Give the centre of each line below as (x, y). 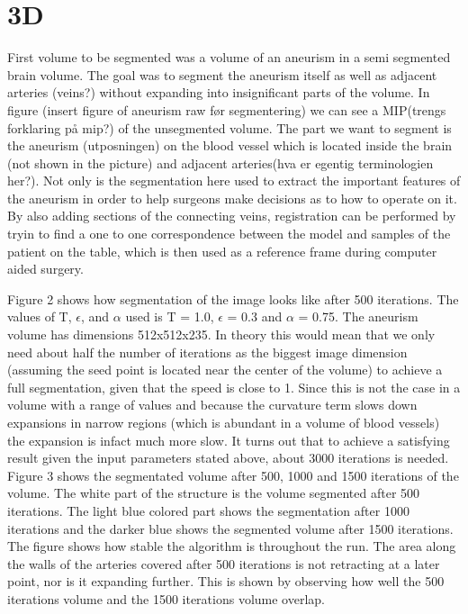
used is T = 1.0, (170, 316)
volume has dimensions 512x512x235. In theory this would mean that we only (221, 334)
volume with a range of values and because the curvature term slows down (212, 405)
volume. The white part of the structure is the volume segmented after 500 (214, 493)
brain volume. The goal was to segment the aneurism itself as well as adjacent (222, 74)
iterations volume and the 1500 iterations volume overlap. (166, 598)
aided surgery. (45, 269)
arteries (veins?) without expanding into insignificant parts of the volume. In (219, 92)
